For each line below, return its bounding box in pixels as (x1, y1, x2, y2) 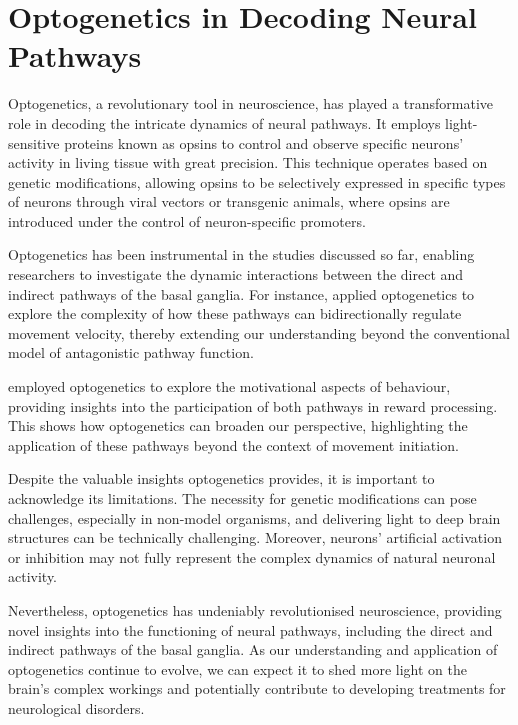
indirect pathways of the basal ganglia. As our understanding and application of (8, 639, 498, 660)
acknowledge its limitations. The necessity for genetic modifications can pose (8, 488, 477, 508)
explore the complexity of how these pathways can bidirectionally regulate (8, 303, 462, 324)
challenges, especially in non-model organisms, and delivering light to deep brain (8, 507, 501, 528)
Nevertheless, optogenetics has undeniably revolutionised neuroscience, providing (8, 599, 502, 620)
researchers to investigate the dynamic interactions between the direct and (8, 264, 464, 285)
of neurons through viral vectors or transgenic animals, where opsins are (8, 191, 450, 212)
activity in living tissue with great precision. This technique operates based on (8, 152, 488, 173)
